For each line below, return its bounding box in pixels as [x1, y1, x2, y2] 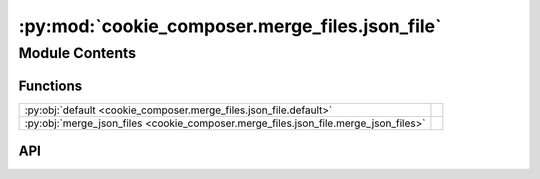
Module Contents [18, 44, 137, 62]
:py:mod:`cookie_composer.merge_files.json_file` [18, 15, 442, 37]
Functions [18, 77, 83, 94]
